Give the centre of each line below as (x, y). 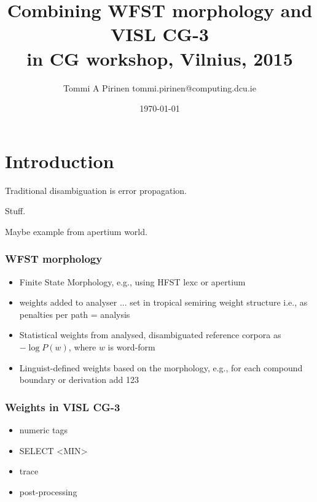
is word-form (131, 347)
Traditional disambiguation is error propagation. (96, 190)
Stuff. (15, 211)
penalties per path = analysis (75, 314)
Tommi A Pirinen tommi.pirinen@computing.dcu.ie (160, 87)
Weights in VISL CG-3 (63, 407)
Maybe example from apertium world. (76, 231)
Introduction (60, 160)
